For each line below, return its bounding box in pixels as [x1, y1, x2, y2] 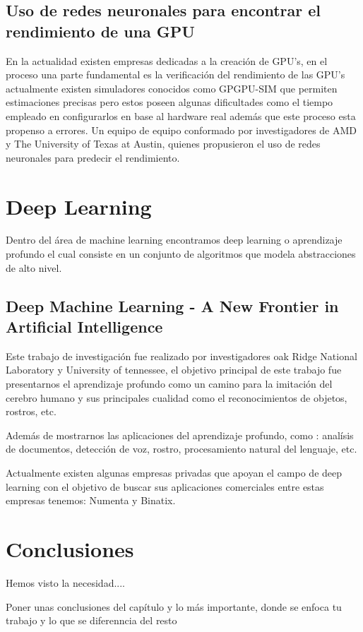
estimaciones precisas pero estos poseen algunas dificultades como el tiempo [6, 95, 333, 109]
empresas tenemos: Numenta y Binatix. [6, 493, 176, 508]
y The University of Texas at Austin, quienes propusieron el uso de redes [6, 136, 321, 151]
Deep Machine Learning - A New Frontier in [6, 294, 339, 316]
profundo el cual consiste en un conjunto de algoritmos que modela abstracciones [6, 246, 356, 261]
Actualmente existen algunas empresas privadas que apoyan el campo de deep [6, 465, 343, 479]
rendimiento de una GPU [6, 20, 195, 42]
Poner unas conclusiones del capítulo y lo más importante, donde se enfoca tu [6, 599, 342, 614]
